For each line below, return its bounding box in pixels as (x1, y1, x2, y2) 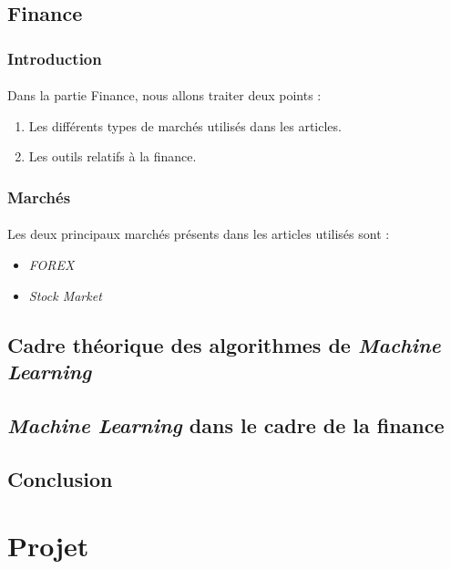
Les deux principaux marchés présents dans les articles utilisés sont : (7, 224, 390, 243)
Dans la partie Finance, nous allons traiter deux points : (7, 86, 322, 105)
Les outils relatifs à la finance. (28, 147, 197, 166)
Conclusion (7, 464, 113, 492)
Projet (7, 527, 89, 564)
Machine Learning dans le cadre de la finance (7, 410, 445, 439)
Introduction (7, 47, 102, 69)
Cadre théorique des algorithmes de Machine (7, 330, 441, 358)
